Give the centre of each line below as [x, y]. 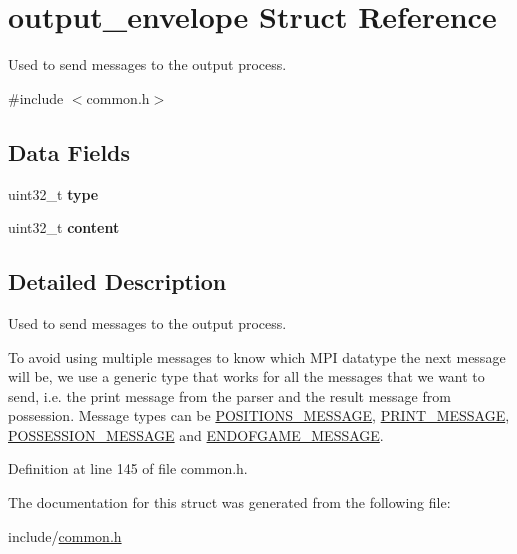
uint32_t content [64, 227]
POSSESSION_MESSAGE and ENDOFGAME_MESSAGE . [196, 434]
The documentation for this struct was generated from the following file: [229, 502]
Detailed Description [117, 281]
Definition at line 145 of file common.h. [128, 468]
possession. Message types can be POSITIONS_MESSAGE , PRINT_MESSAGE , [259, 415]
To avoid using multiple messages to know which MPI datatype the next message [257, 356]
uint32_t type [53, 193]
